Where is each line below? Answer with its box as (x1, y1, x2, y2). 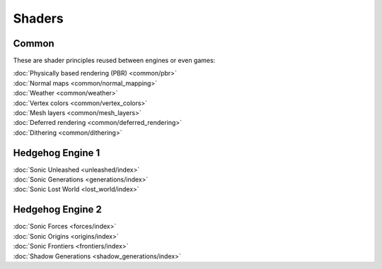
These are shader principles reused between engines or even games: (13, 56, 216, 65)
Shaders (13, 11, 64, 26)
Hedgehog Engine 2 (13, 203, 102, 215)
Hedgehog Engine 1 (13, 147, 100, 159)
